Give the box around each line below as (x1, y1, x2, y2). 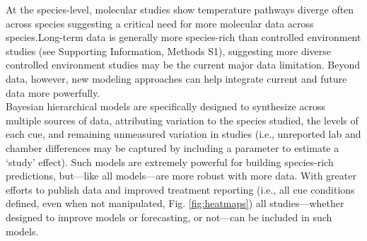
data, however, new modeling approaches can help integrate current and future (6, 71, 347, 86)
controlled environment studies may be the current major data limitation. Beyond (6, 57, 361, 72)
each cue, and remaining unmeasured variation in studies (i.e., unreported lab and (6, 127, 361, 141)
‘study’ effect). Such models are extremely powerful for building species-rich (6, 154, 334, 169)
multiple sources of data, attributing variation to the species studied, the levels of (6, 112, 359, 127)
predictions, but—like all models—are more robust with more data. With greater (6, 168, 356, 183)
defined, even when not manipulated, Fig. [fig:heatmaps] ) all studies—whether (6, 196, 344, 211)
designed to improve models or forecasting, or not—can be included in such (6, 209, 332, 224)
